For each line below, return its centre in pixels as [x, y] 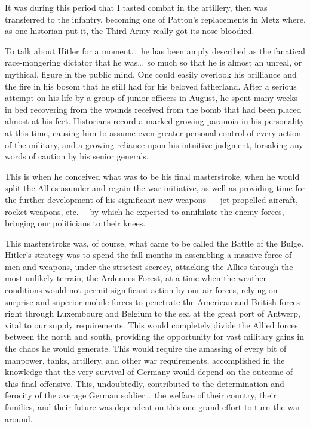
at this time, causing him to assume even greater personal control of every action [153, 132]
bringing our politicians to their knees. [75, 223]
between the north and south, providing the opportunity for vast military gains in [155, 337]
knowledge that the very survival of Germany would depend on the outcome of [149, 372]
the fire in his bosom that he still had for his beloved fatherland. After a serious [151, 86]
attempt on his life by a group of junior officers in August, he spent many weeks [151, 98]
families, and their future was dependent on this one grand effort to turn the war [153, 407]
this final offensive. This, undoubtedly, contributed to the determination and [145, 383]
